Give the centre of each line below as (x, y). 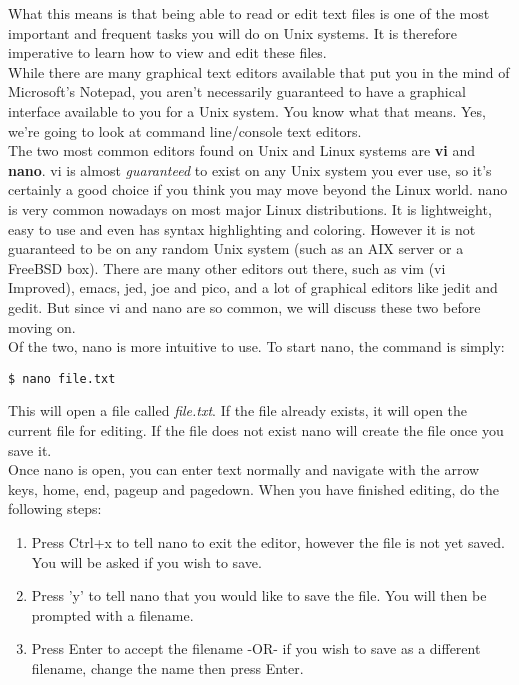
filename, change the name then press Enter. (167, 667)
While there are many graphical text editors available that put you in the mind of (259, 71)
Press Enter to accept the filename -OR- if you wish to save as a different (256, 648)
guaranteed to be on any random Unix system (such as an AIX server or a (236, 248)
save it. (30, 449)
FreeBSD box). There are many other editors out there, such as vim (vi (227, 267)
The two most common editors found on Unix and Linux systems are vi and (242, 150)
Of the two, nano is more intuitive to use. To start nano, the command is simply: (256, 346)
